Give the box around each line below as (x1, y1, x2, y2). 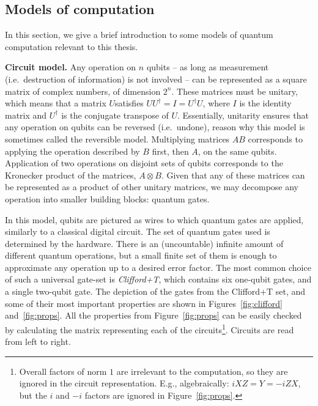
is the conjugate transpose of (61, 108, 169, 121)
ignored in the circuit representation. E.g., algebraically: (19, 377, 229, 389)
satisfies (115, 97, 144, 109)
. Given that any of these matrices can (161, 168, 305, 181)
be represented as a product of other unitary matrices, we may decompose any (5, 180, 299, 193)
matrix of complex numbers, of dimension (5, 84, 161, 97)
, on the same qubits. (198, 144, 277, 157)
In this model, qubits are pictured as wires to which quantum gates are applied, (5, 213, 304, 226)
